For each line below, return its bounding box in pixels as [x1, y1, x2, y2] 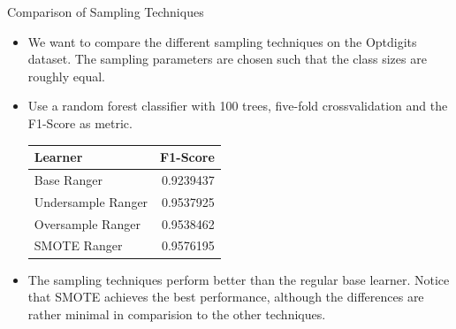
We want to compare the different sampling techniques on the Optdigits [27, 32, 417, 50]
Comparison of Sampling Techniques [7, 3, 204, 20]
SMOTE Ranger [34, 236, 123, 255]
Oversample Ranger [34, 214, 141, 233]
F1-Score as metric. [27, 113, 133, 132]
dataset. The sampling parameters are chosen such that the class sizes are [27, 50, 427, 68]
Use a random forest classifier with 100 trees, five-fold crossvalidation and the [27, 96, 448, 115]
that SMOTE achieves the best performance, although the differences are [27, 287, 424, 306]
